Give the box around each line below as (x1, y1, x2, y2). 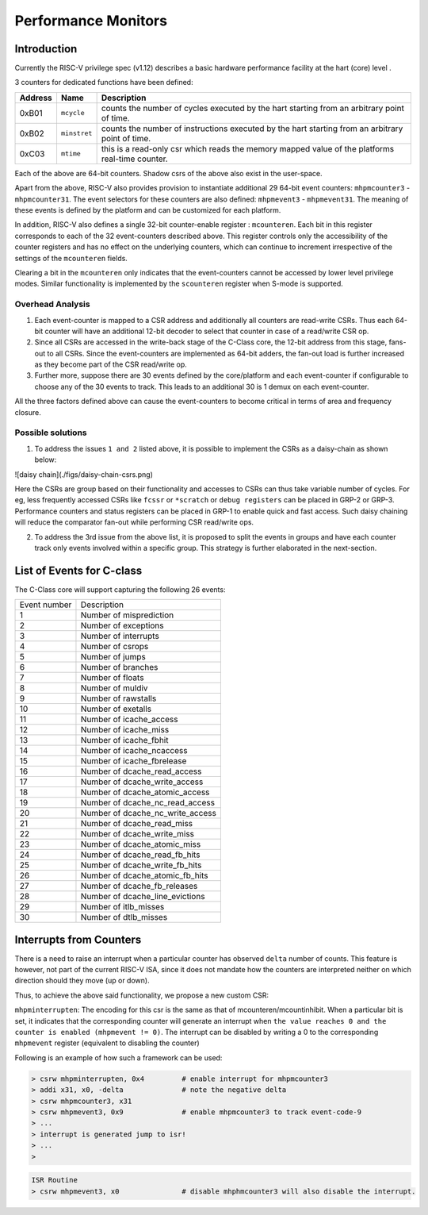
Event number (19, 599, 72, 610)
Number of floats (80, 672, 144, 683)
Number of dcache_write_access (80, 776, 204, 787)
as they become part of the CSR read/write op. (34, 360, 188, 369)
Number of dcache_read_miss (80, 818, 193, 829)
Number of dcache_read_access (80, 766, 202, 777)
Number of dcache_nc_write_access (80, 808, 217, 819)
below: (34, 455, 57, 464)
